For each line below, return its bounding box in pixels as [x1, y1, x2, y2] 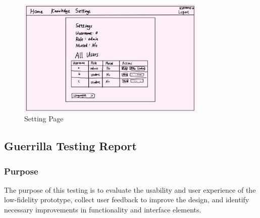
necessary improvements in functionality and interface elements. [4, 204, 201, 215]
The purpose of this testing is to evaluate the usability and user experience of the [4, 184, 256, 195]
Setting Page [24, 113, 64, 124]
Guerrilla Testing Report [4, 138, 137, 154]
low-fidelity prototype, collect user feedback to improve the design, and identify [4, 194, 249, 205]
